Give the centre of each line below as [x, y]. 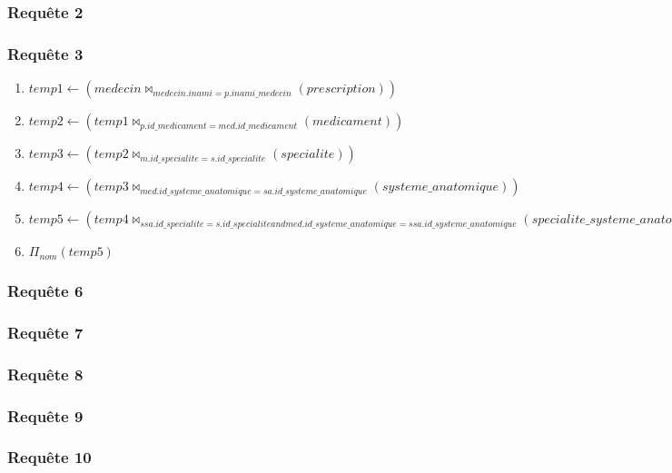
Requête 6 [45, 290]
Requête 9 [45, 415]
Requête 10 [49, 457]
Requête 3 [45, 53]
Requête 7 [45, 332]
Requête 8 [45, 374]
